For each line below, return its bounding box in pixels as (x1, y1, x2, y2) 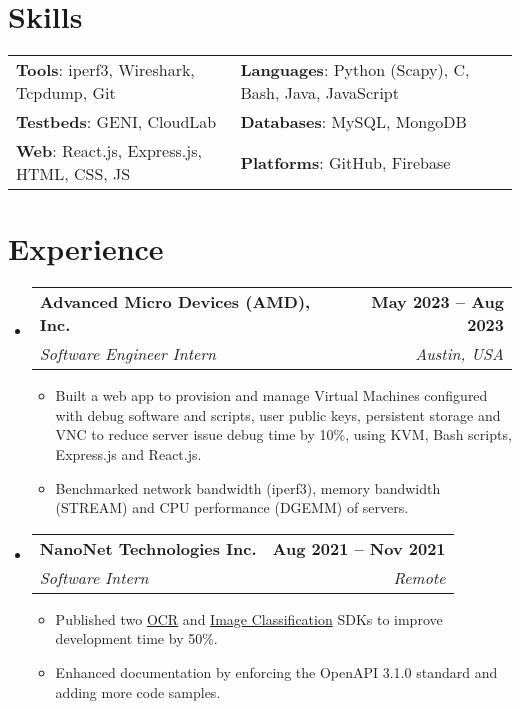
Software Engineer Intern (39, 342, 217, 366)
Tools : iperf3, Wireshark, (16, 58, 195, 82)
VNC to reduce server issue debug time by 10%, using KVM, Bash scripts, (55, 424, 512, 445)
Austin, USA (415, 342, 504, 366)
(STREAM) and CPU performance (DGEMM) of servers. (55, 497, 409, 518)
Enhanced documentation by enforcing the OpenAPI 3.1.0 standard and (55, 662, 498, 682)
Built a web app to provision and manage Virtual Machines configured (55, 385, 488, 406)
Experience (8, 228, 164, 269)
